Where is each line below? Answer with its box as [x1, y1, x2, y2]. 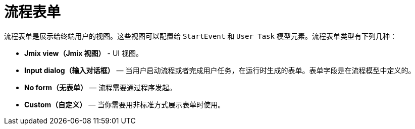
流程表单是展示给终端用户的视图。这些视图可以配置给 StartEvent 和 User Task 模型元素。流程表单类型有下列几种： [4, 31, 397, 40]
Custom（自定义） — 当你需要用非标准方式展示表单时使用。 [24, 100, 225, 109]
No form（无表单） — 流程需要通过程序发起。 [24, 83, 176, 92]
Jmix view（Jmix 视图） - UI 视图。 [24, 48, 143, 57]
